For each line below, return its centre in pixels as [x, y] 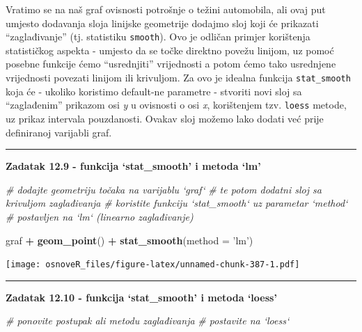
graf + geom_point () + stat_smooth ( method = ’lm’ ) [129, 240]
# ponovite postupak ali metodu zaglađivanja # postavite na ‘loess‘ [148, 321]
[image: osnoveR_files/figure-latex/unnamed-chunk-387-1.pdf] [153, 265]
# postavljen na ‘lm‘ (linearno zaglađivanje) [100, 216]
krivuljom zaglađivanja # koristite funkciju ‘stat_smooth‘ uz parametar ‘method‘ [177, 203]
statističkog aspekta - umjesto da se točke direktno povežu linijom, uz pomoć [170, 50]
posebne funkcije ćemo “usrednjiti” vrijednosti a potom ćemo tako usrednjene [171, 64]
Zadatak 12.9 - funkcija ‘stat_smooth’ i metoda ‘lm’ [133, 166]
